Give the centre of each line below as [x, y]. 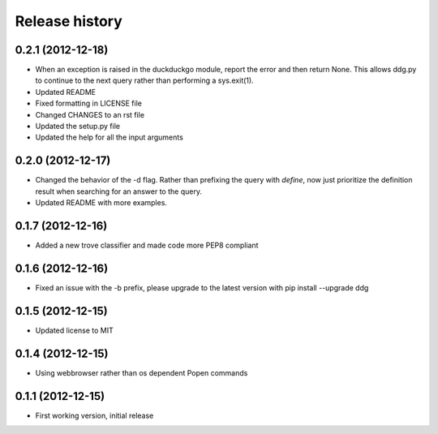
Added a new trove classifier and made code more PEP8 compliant [147, 245]
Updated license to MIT [74, 330]
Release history [69, 21]
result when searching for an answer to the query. [119, 191]
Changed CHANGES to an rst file [90, 114]
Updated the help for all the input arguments [109, 137]
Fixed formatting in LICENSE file [88, 103]
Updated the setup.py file [78, 127]
